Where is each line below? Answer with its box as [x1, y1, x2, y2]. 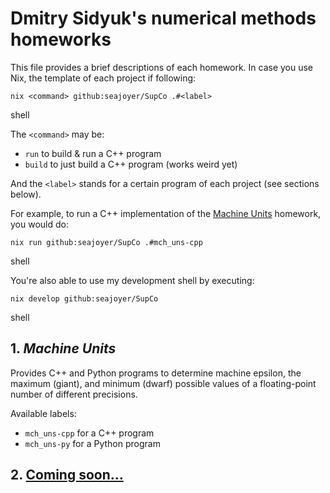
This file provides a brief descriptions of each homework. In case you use [10, 61, 314, 73]
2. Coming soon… [10, 467, 124, 484]
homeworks [10, 28, 112, 51]
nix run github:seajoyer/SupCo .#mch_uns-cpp [10, 237, 203, 247]
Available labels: [10, 407, 77, 419]
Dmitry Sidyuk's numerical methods [10, 7, 317, 30]
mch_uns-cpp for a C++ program [24, 427, 155, 439]
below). [10, 188, 42, 200]
